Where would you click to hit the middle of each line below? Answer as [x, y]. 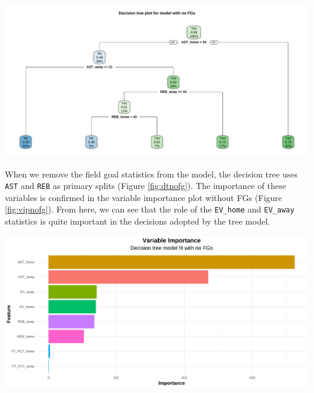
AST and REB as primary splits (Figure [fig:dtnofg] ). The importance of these [146, 186]
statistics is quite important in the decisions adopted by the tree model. [138, 221]
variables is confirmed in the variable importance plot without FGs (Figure [144, 197]
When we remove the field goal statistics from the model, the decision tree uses [151, 174]
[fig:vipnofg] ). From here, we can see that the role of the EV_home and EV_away [150, 209]
